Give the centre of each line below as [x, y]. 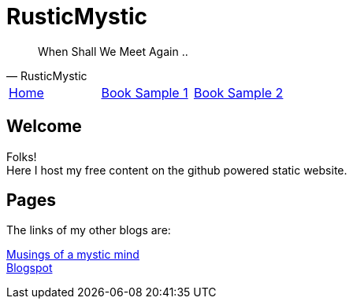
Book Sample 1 [145, 92]
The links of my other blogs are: [89, 230]
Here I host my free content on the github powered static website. [177, 170]
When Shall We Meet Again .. [113, 51]
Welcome [44, 127]
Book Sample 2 [238, 92]
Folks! [22, 156]
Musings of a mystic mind [73, 255]
